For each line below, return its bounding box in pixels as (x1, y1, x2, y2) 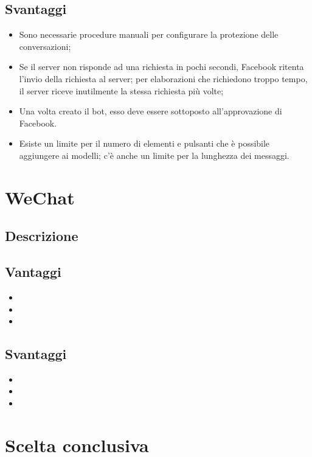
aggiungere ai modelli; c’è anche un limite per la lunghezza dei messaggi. (19, 148, 289, 161)
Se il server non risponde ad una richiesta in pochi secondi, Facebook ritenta (19, 60, 304, 73)
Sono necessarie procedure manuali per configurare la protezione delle (19, 28, 279, 41)
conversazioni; (19, 40, 71, 52)
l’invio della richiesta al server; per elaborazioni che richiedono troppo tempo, (19, 72, 308, 85)
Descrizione (5, 226, 78, 245)
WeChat (5, 184, 75, 209)
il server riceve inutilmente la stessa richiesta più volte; (19, 84, 224, 97)
